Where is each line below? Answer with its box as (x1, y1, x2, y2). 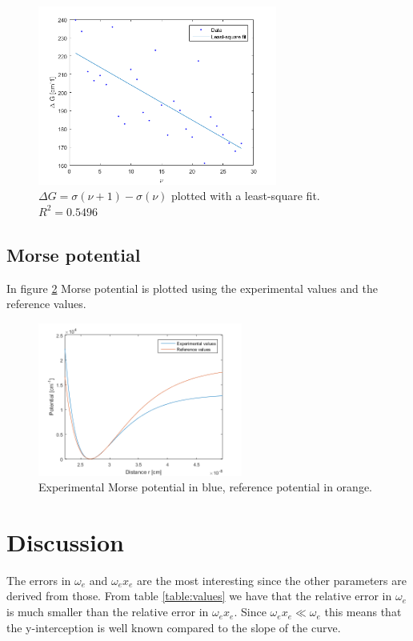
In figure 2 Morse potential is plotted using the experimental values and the (6, 279, 378, 296)
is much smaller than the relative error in (6, 603, 209, 620)
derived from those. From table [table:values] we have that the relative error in (6, 587, 392, 604)
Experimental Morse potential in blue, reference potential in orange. (38, 479, 373, 495)
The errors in (6, 571, 71, 588)
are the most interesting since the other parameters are (137, 571, 407, 588)
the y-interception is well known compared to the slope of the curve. (6, 619, 341, 635)
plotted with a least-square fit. (171, 187, 320, 204)
